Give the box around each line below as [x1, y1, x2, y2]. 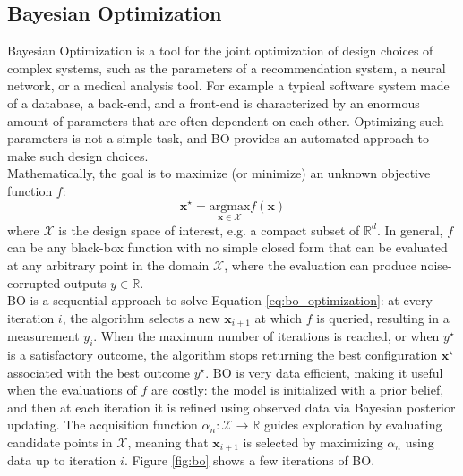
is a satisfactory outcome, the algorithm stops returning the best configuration [7, 344, 438, 363]
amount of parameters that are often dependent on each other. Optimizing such [7, 111, 444, 130]
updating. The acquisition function [7, 415, 198, 434]
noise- [420, 255, 452, 274]
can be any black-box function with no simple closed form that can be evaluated [7, 238, 448, 257]
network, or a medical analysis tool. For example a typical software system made [7, 76, 450, 95]
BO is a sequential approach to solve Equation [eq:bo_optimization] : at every [7, 291, 433, 310]
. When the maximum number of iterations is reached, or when [93, 327, 440, 345]
